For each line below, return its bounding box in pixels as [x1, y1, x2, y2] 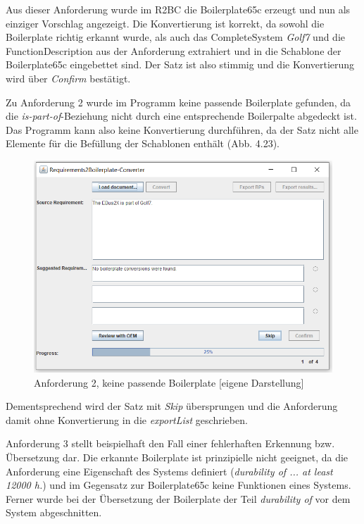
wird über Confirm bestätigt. [6, 70, 131, 85]
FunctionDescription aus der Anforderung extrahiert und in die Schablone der [6, 43, 341, 58]
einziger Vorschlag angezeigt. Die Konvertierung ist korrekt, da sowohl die [6, 15, 325, 30]
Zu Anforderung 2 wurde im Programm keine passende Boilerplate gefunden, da [6, 94, 351, 109]
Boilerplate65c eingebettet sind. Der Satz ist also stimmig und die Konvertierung [6, 57, 355, 72]
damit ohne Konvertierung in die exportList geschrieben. [6, 412, 248, 427]
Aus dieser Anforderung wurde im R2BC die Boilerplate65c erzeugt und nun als [6, 2, 351, 16]
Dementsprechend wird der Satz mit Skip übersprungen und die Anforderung [6, 399, 338, 413]
